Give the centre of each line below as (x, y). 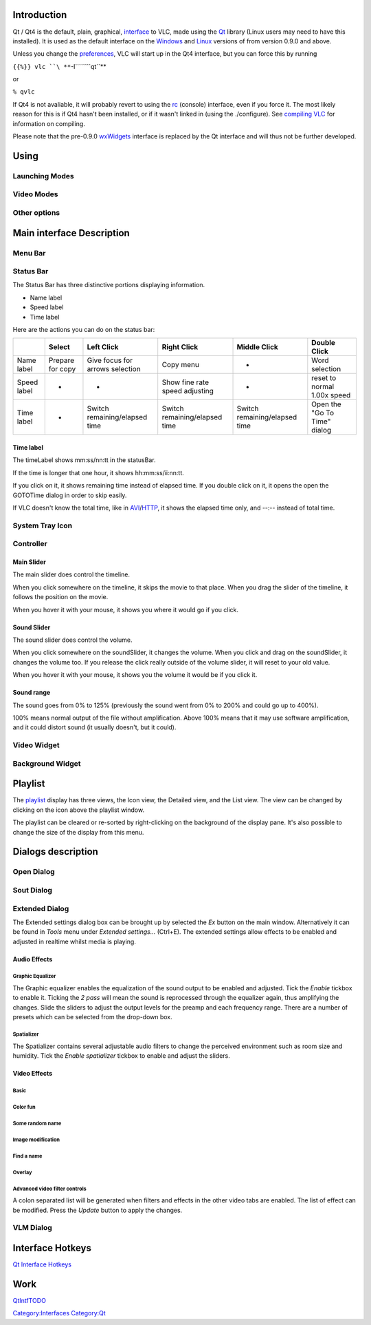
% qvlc (24, 92)
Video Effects (33, 1073)
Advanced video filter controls (50, 1189)
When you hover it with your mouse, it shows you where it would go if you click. (126, 609)
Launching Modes (44, 176)
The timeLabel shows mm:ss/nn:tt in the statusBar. (84, 460)
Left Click (103, 347)
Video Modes (35, 194)
